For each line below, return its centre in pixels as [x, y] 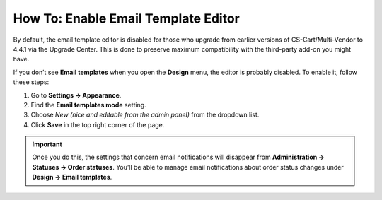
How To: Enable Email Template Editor [126, 18]
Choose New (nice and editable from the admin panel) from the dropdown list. [145, 115]
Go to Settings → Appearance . [76, 95]
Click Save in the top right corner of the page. [98, 124]
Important [47, 144]
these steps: [31, 82]
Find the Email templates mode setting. [88, 105]
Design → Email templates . [72, 177]
